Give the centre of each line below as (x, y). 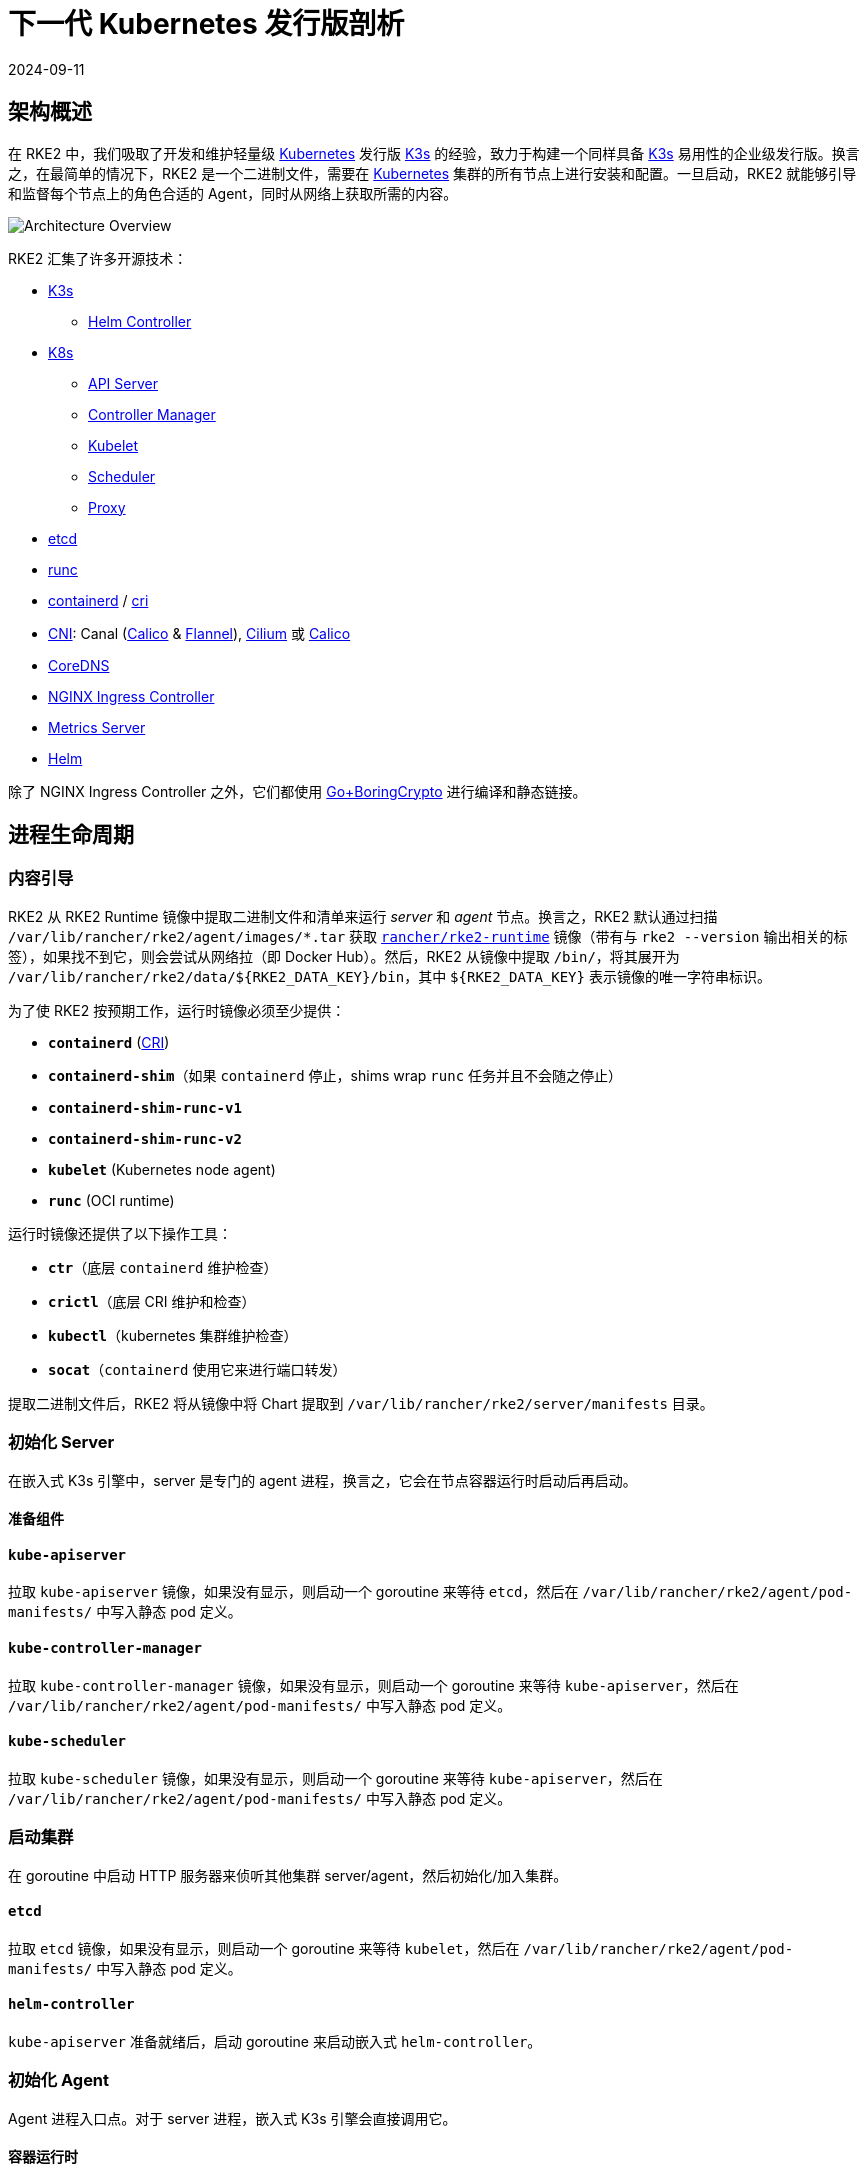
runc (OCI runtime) (111, 1200)
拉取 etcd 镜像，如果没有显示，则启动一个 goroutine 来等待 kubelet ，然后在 (264, 1948)
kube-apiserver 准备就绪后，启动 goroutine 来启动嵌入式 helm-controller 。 (275, 2042)
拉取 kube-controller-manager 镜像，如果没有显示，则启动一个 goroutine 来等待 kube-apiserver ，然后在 (373, 1685)
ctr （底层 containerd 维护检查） (163, 1267)
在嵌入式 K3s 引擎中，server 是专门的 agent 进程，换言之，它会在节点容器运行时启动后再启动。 (322, 1480)
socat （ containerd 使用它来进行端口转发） (197, 1369)
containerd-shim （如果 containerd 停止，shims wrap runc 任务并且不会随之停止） (335, 1075)
